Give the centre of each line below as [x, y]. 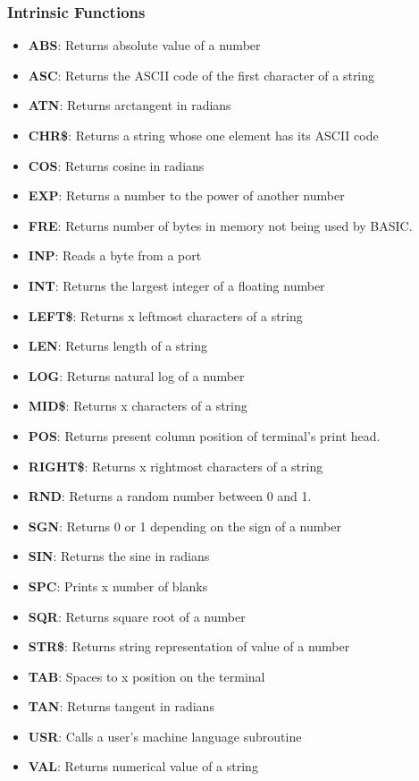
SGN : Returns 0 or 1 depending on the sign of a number [184, 526]
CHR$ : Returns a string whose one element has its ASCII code [203, 135]
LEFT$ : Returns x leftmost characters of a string [165, 315]
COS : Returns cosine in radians [116, 165]
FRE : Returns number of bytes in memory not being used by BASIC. [220, 225]
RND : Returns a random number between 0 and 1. [170, 496]
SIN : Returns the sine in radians [119, 556]
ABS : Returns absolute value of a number [144, 45]
